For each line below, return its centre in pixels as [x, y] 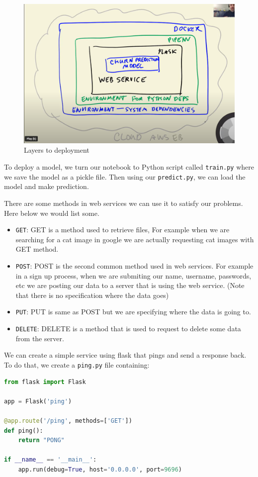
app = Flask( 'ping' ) [38, 401]
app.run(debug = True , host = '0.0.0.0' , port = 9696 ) [100, 469]
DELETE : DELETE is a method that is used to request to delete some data [128, 329]
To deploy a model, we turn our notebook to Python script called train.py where [129, 167]
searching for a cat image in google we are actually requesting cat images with [135, 239]
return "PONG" [41, 440]
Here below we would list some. [52, 213]
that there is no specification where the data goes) [92, 295]
